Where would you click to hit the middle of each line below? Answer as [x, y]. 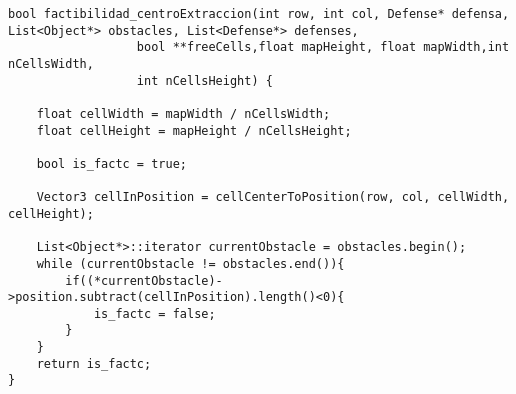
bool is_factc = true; [111, 163]
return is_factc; [94, 363]
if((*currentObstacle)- [144, 280]
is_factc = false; [154, 313]
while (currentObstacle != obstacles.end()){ [190, 263]
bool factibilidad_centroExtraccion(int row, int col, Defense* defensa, [259, 14]
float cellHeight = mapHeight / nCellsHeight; [194, 130]
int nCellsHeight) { [204, 80]
